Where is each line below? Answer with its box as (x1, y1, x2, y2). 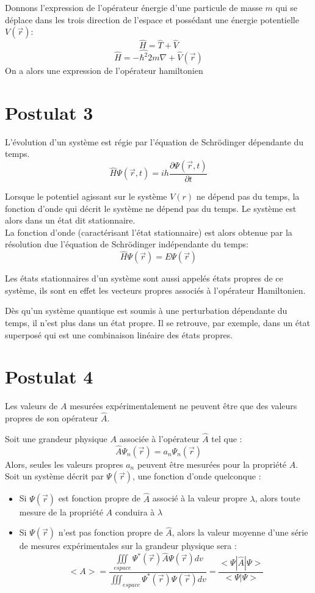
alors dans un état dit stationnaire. (5, 214, 136, 227)
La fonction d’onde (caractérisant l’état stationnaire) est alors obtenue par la (5, 225, 292, 238)
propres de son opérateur (5, 412, 98, 424)
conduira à (115, 505, 155, 518)
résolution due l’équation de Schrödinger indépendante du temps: (5, 238, 248, 250)
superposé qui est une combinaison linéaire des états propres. (5, 328, 233, 341)
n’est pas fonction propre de (58, 526, 163, 539)
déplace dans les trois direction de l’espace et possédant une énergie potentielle (5, 13, 299, 26)
